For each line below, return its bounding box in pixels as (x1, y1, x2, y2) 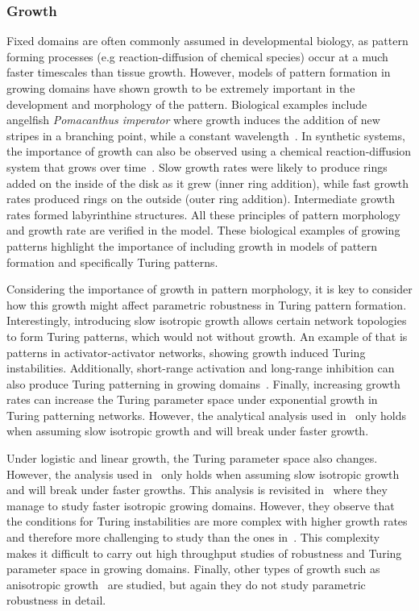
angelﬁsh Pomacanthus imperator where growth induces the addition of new (6, 111, 380, 128)
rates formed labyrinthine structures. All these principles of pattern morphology (6, 206, 400, 222)
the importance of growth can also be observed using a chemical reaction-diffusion (6, 143, 412, 160)
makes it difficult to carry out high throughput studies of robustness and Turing (6, 544, 402, 561)
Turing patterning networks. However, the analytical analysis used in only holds (6, 406, 407, 423)
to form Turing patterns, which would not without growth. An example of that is (6, 327, 408, 344)
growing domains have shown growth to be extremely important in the (6, 80, 355, 96)
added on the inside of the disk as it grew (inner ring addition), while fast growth (6, 174, 409, 191)
